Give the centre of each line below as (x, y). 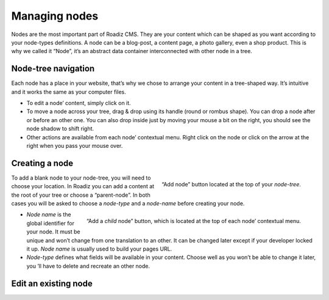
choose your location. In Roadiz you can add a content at (83, 186)
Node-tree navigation (53, 69)
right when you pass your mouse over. (75, 145)
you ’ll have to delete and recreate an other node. (88, 266)
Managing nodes (55, 16)
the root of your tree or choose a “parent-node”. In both (81, 195)
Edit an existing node (52, 283)
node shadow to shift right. (60, 129)
